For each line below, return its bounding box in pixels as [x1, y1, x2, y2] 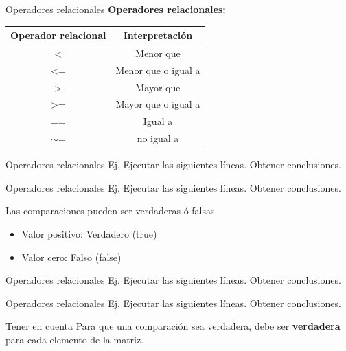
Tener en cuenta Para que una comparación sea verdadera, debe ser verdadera [5, 319, 341, 333]
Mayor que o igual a [115, 97, 200, 111]
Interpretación [123, 28, 193, 43]
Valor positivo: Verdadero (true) [21, 227, 157, 241]
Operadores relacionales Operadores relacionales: [5, 2, 226, 16]
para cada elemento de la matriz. [5, 332, 144, 346]
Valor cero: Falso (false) [21, 249, 122, 264]
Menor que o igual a [115, 63, 200, 77]
